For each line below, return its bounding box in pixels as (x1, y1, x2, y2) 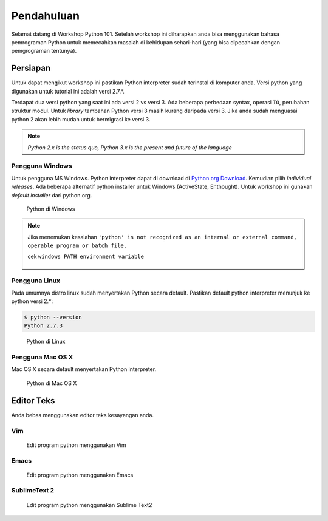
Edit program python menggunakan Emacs (26, 471, 134, 478)
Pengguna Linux (11, 276, 61, 285)
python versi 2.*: (11, 298, 53, 305)
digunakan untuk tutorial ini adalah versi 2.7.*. (11, 87, 125, 95)
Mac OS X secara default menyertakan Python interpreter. (11, 366, 157, 373)
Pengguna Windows (11, 162, 72, 170)
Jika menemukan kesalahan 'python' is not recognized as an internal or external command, (27, 233, 297, 240)
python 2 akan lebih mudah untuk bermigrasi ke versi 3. (11, 115, 151, 123)
